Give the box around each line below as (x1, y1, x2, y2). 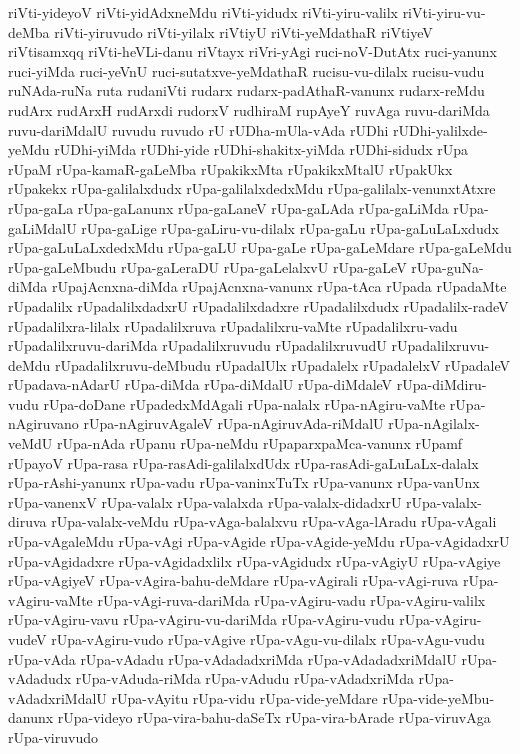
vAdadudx (8, 668, 72, 689)
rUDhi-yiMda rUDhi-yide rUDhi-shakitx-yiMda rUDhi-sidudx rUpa (54, 139, 469, 160)
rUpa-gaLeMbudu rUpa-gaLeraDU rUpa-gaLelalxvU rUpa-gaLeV (8, 256, 407, 277)
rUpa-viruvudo (8, 726, 98, 747)
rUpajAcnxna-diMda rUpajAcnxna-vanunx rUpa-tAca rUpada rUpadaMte (51, 276, 507, 297)
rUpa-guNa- (411, 256, 484, 277)
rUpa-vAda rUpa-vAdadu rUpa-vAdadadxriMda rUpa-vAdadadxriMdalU (8, 648, 457, 669)
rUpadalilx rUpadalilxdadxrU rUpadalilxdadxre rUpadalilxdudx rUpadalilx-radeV (8, 295, 509, 316)
